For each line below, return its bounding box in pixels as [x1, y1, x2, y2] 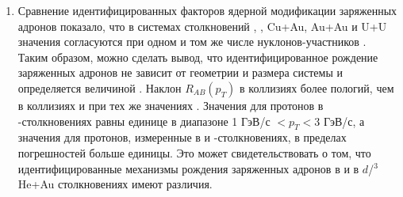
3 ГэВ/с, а [314, 112, 365, 129]
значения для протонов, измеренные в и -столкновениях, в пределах [17, 129, 347, 146]
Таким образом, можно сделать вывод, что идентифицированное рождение [17, 48, 378, 65]
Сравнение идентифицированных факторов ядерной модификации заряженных [17, 2, 397, 18]
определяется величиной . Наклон [17, 79, 182, 96]
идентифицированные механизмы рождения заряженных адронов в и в [17, 160, 359, 176]
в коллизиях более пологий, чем [240, 79, 394, 96]
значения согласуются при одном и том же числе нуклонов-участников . [17, 33, 367, 50]
